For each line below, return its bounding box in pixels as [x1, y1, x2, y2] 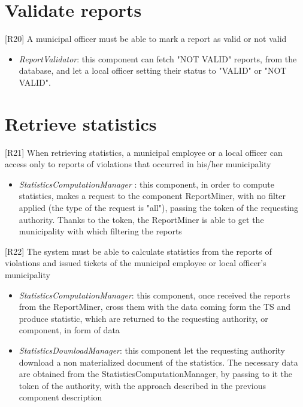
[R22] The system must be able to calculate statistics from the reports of [5, 245, 272, 257]
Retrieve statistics [5, 111, 157, 135]
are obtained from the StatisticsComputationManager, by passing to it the [19, 367, 293, 380]
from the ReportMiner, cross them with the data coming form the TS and [19, 300, 291, 313]
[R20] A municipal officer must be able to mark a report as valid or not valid [5, 32, 287, 45]
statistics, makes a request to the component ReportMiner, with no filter [19, 189, 286, 202]
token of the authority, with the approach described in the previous [19, 379, 266, 391]
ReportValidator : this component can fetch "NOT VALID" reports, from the [19, 52, 297, 65]
